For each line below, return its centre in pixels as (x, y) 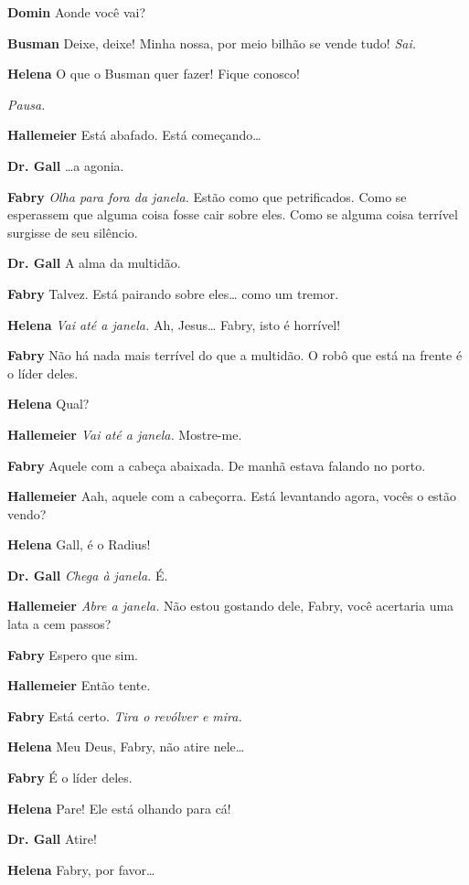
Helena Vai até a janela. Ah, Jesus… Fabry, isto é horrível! (174, 324)
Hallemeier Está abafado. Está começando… (134, 135)
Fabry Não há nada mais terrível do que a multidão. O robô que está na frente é (235, 355)
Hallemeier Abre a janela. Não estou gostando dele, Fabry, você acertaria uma (231, 606)
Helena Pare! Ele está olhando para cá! (119, 808)
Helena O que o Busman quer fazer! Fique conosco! (154, 74)
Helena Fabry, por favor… (81, 869)
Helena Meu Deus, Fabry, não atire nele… (126, 746)
